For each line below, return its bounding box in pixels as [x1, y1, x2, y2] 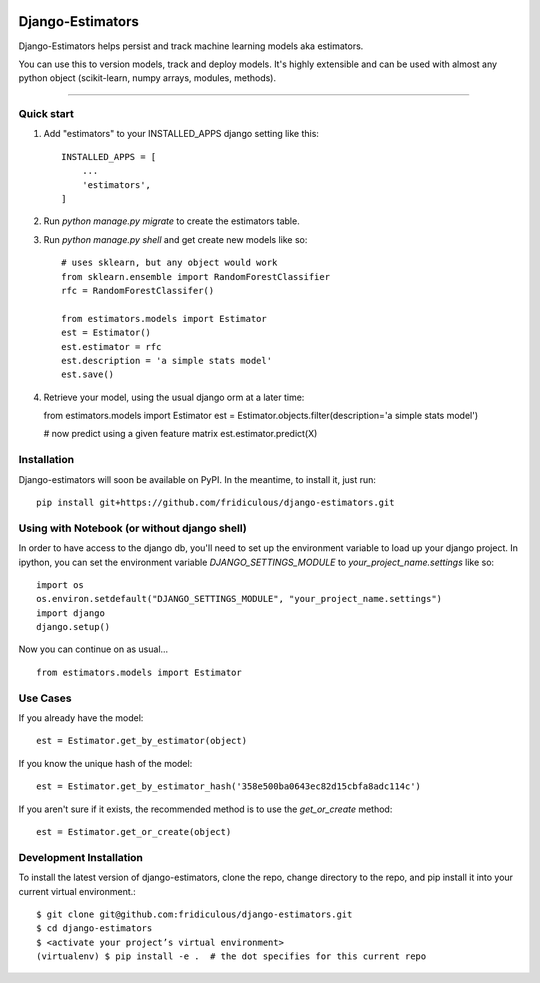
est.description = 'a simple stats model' [61, 355, 273, 366]
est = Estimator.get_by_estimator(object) [36, 735, 248, 747]
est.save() [61, 369, 115, 380]
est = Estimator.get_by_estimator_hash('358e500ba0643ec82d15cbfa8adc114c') [36, 781, 422, 792]
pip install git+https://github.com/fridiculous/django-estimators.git [36, 497, 395, 508]
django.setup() [36, 621, 111, 633]
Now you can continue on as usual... [18, 643, 169, 655]
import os [36, 579, 84, 590]
